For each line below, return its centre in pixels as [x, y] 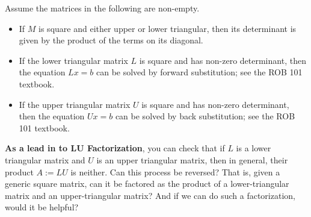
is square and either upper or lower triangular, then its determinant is [168, 28]
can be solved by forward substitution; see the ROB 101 [199, 72]
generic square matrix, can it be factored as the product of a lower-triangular [147, 184]
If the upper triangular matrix [75, 104]
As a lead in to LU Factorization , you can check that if [115, 148]
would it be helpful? [42, 207]
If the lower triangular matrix [73, 60]
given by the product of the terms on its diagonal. [111, 40]
